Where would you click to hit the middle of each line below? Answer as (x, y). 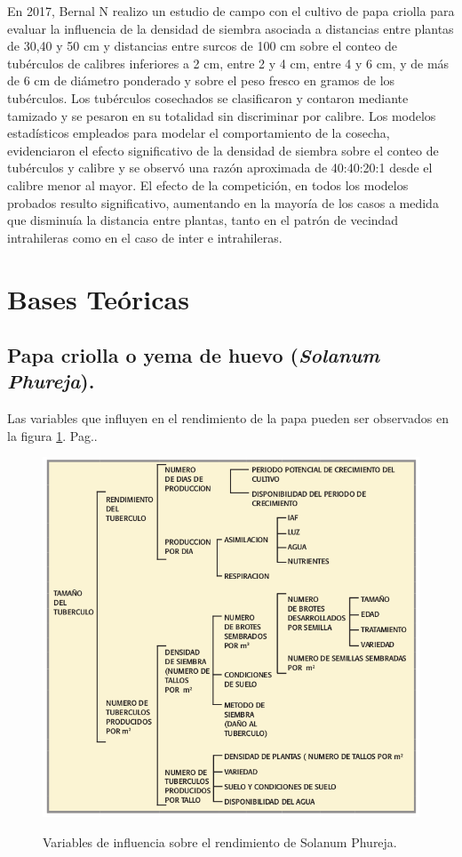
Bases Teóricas (98, 298)
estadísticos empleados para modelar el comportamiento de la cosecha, (199, 133)
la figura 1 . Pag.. (52, 435)
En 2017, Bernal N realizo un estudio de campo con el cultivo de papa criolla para (231, 11)
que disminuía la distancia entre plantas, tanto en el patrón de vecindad (203, 220)
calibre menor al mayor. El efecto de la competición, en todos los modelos (208, 184)
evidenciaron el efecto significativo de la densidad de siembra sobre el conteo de (223, 150)
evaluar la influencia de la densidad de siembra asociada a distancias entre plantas (231, 28)
